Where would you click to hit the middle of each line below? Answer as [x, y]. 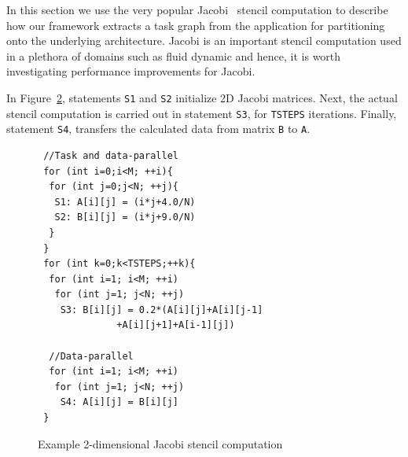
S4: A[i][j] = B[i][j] [119, 402]
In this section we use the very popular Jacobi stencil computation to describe [197, 9]
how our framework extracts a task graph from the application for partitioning [196, 25]
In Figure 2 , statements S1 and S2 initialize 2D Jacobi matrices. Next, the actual [202, 97]
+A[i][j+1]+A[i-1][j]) [176, 325]
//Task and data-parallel [111, 155]
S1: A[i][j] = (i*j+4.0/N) [125, 202]
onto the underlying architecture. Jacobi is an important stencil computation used [204, 41]
